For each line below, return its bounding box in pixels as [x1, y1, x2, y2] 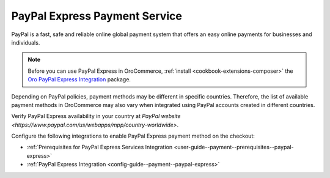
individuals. [11, 39, 40, 46]
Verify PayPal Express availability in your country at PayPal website [11, 113, 181, 120]
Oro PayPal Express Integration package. [28, 76, 131, 83]
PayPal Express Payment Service [11, 9, 183, 23]
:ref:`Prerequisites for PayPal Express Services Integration [26, 144, 173, 151]
